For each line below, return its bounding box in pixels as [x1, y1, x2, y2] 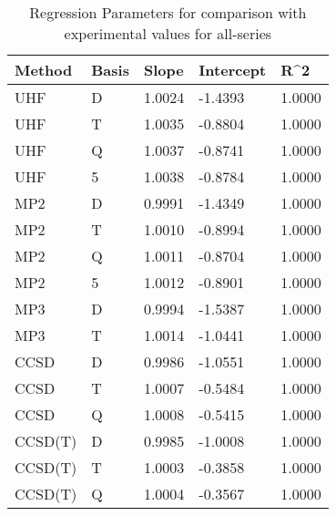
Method [15, 59, 73, 80]
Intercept [199, 59, 267, 80]
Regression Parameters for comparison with [29, 2, 307, 23]
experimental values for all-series [64, 23, 272, 44]
